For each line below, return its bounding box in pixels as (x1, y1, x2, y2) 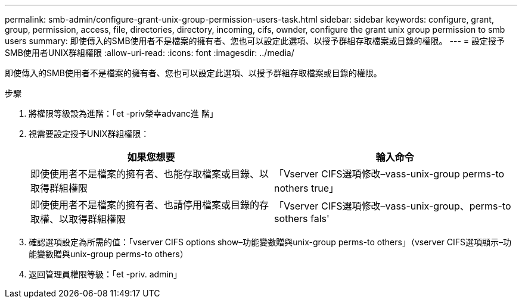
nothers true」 (274, 182, 339, 194)
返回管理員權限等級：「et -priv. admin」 (29, 269, 182, 279)
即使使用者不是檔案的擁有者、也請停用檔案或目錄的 (30, 199, 260, 211)
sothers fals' (274, 213, 330, 224)
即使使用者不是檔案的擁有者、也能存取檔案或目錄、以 (30, 168, 269, 180)
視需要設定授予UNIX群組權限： (29, 129, 150, 139)
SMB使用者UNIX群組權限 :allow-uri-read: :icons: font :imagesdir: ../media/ (5, 48, 294, 58)
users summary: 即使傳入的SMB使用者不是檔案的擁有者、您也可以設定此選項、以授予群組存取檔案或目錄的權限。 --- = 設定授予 (5, 36, 505, 46)
